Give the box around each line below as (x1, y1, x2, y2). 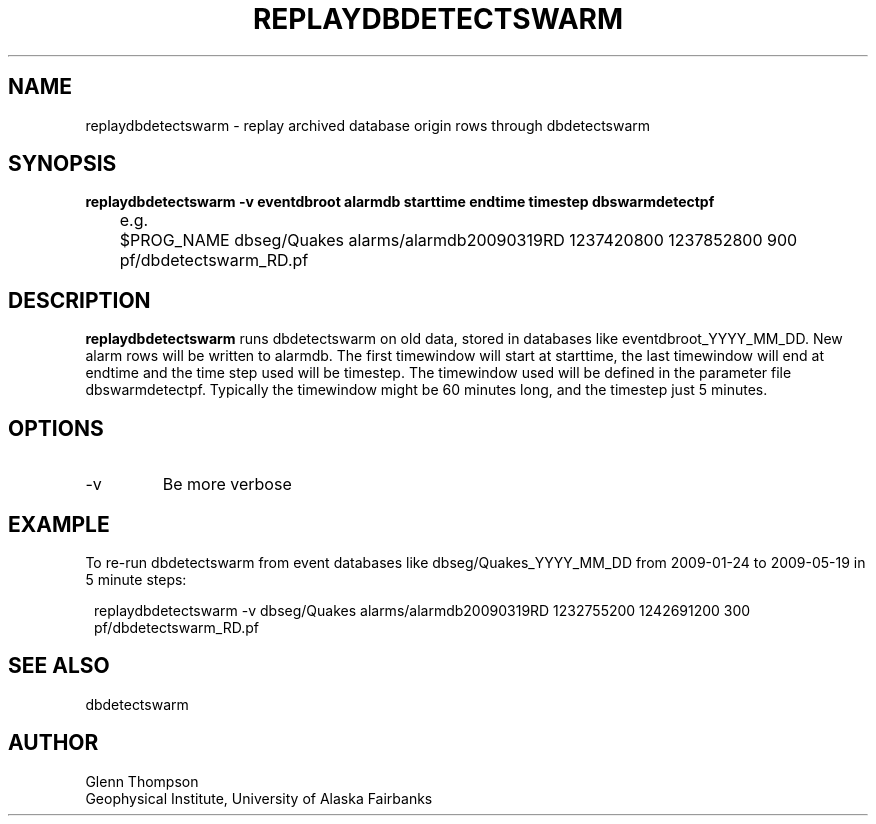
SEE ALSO (8, 653, 110, 679)
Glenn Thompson (85, 772, 199, 790)
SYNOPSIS (8, 151, 117, 177)
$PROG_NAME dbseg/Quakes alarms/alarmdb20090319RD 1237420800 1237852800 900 (119, 230, 798, 251)
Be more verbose (162, 474, 292, 495)
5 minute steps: (85, 570, 187, 588)
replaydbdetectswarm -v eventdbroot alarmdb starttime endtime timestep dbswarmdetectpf (85, 193, 715, 211)
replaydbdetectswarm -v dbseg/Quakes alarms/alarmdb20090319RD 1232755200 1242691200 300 (94, 601, 751, 619)
